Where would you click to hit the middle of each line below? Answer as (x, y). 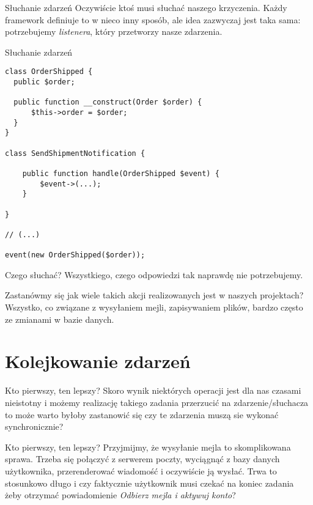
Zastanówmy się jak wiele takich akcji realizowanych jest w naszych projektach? (154, 295)
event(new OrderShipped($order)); (75, 255)
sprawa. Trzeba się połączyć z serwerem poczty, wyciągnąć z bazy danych (142, 459)
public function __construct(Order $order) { (108, 102)
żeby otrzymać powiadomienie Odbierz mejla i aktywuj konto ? (120, 495)
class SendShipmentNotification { (75, 153)
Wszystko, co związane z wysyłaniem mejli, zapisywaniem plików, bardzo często (154, 307)
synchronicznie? (34, 426)
